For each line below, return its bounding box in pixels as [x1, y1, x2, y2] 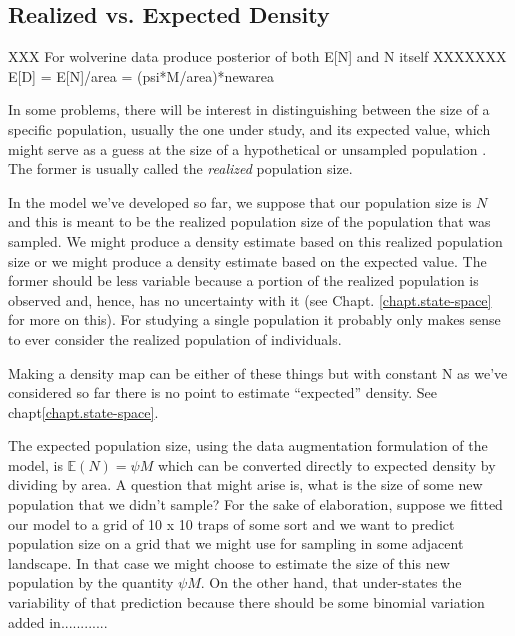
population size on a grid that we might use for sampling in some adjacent [8, 533, 464, 554]
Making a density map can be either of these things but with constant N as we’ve [8, 362, 508, 383]
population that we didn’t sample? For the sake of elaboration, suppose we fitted [8, 494, 503, 515]
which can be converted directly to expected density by [157, 454, 496, 475]
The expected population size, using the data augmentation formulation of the [8, 435, 488, 456]
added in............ [8, 611, 108, 632]
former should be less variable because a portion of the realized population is [8, 270, 479, 291]
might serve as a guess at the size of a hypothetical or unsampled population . [8, 138, 487, 159]
